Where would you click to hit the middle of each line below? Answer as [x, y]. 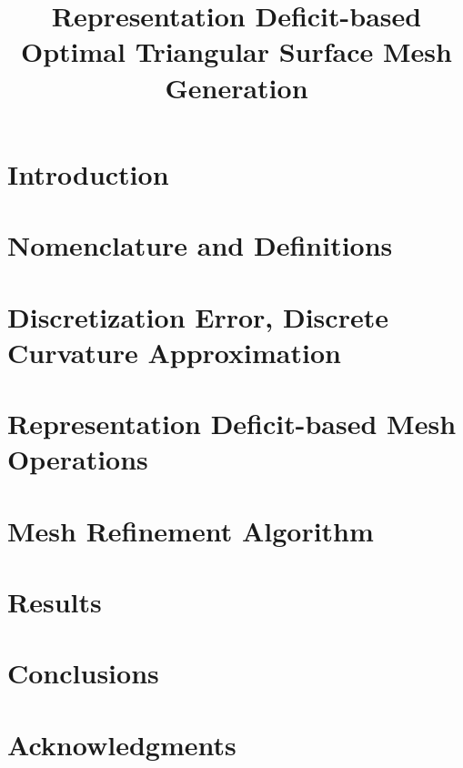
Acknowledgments [122, 744]
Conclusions [83, 673]
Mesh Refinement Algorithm [191, 530]
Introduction [88, 173]
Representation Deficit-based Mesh [232, 424]
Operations [78, 459]
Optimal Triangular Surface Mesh [237, 51]
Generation [237, 87]
